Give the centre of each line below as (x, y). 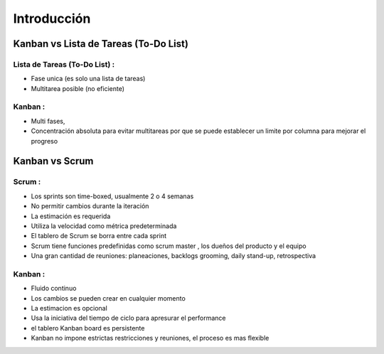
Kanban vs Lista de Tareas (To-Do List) (101, 44)
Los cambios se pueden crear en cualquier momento (108, 298)
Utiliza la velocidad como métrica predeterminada (104, 226)
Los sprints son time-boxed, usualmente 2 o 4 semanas (112, 196)
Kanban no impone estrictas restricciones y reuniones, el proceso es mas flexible (150, 338)
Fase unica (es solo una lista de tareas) (88, 79)
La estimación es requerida (71, 216)
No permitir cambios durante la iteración (90, 206)
